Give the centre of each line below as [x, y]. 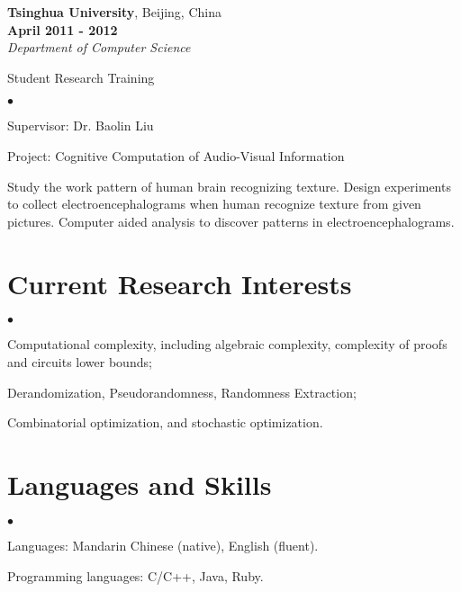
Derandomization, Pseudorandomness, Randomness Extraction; [182, 392]
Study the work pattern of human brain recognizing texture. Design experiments [229, 186]
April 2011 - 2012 [63, 29]
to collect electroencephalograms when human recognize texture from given [214, 204]
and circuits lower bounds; [80, 362]
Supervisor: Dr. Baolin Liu [81, 126]
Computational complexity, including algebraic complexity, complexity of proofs [227, 344]
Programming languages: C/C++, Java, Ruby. [136, 575]
